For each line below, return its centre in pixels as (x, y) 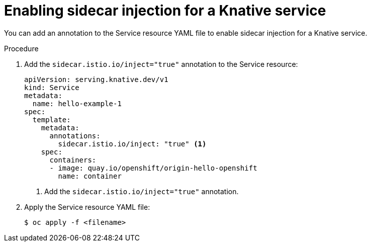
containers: (73, 160)
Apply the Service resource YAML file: (87, 207)
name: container (90, 176)
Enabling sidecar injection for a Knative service (165, 11)
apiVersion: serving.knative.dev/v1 (96, 79)
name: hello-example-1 (77, 103)
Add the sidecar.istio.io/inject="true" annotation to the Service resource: (161, 64)
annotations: (75, 136)
